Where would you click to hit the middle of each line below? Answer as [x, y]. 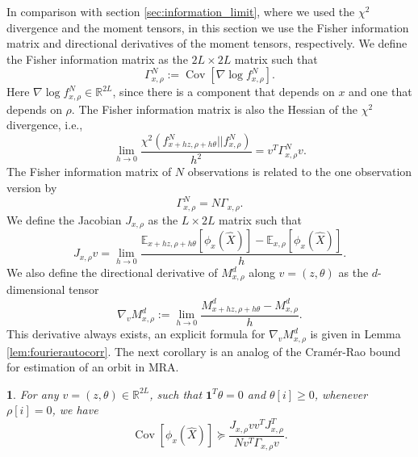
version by [32, 187]
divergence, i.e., [45, 125]
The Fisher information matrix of [89, 172]
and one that [380, 92]
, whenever [341, 394]
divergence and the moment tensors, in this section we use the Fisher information [208, 27]
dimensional [36, 289]
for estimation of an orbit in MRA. [93, 367]
